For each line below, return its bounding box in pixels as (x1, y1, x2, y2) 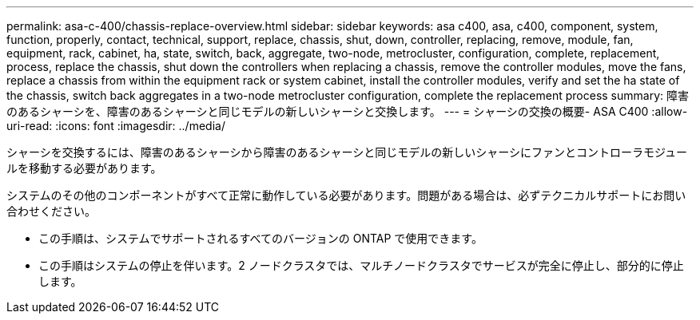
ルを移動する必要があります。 (6, 161, 162, 175)
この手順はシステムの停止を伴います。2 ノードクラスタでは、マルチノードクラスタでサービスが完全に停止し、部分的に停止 (38, 259, 684, 272)
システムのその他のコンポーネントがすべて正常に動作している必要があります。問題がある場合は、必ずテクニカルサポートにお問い (6, 188, 686, 202)
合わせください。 (6, 204, 96, 218)
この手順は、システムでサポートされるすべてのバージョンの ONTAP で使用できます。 (38, 231, 483, 245)
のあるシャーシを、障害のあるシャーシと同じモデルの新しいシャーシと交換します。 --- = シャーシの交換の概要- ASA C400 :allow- (6, 105, 688, 118)
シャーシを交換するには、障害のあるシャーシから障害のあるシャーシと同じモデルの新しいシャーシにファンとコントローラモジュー (6, 145, 687, 159)
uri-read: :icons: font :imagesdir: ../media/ (6, 119, 225, 132)
